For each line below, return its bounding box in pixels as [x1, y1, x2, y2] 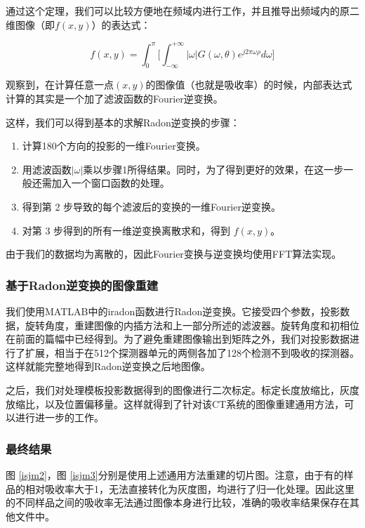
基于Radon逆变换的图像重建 [6, 276, 159, 293]
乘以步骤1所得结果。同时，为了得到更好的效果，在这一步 [83, 161, 344, 176]
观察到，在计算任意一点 [6, 77, 114, 92]
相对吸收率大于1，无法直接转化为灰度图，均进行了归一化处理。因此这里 [25, 481, 354, 496]
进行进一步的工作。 [15, 410, 104, 425]
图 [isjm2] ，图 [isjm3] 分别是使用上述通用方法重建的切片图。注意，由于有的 [6, 468, 344, 482]
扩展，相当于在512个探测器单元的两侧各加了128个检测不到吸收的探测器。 [25, 345, 359, 359]
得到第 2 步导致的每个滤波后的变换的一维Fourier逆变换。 [22, 199, 281, 214]
